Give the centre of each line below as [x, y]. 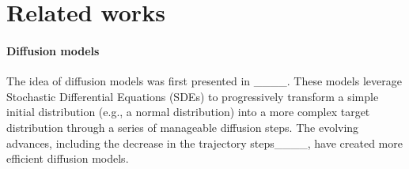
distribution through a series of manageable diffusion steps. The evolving [183, 127]
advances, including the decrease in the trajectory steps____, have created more [204, 143]
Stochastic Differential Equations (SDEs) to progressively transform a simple [193, 96]
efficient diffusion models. [68, 158]
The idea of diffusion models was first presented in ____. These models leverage [204, 81]
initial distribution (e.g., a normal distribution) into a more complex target [188, 112]
